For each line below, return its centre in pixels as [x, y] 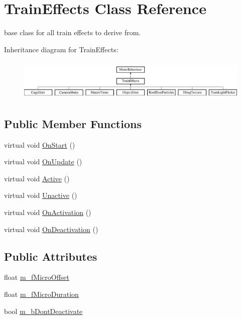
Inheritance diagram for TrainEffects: [61, 49]
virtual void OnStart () [40, 144]
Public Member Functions [73, 123]
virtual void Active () [37, 178]
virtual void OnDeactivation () [51, 229]
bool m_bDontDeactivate [43, 311]
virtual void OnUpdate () [43, 162]
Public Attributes [51, 256]
